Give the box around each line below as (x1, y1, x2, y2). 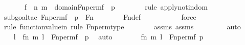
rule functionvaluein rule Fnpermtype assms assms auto (4, 21, 241, 32)
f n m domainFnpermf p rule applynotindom (24, 2, 208, 12)
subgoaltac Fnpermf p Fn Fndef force (4, 11, 196, 22)
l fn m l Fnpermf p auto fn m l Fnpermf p (13, 31, 204, 41)
